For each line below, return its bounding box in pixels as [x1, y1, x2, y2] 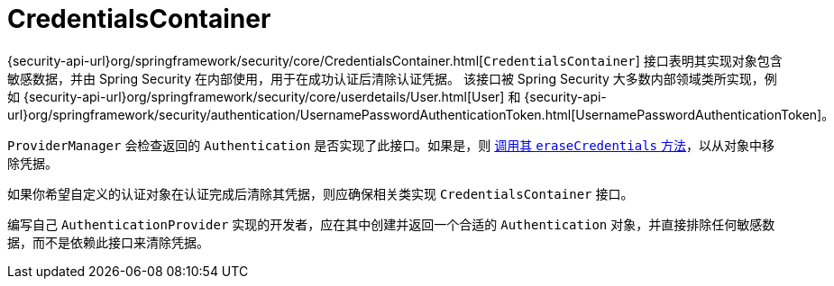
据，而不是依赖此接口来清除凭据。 [7, 234, 209, 250]
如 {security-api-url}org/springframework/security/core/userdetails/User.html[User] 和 [7, 88, 521, 104]
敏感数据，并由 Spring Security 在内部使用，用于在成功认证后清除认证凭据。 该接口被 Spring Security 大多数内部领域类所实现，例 [7, 70, 777, 86]
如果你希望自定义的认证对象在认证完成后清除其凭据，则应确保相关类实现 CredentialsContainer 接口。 [7, 185, 634, 201]
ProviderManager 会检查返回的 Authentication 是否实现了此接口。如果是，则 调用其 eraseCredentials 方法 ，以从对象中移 [7, 137, 774, 153]
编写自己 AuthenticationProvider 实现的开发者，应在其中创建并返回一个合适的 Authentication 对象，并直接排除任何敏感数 [7, 216, 775, 232]
